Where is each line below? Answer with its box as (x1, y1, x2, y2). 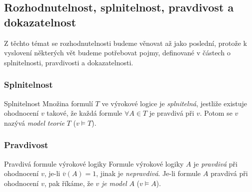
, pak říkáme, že (44, 178, 93, 188)
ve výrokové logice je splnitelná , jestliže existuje (101, 98, 247, 108)
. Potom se (199, 108, 232, 118)
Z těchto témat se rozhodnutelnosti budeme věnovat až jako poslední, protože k (4, 37, 247, 48)
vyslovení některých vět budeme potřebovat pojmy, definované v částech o (4, 47, 230, 58)
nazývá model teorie (4, 117, 64, 128)
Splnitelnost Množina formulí (4, 98, 93, 108)
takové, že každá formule (46, 108, 122, 118)
